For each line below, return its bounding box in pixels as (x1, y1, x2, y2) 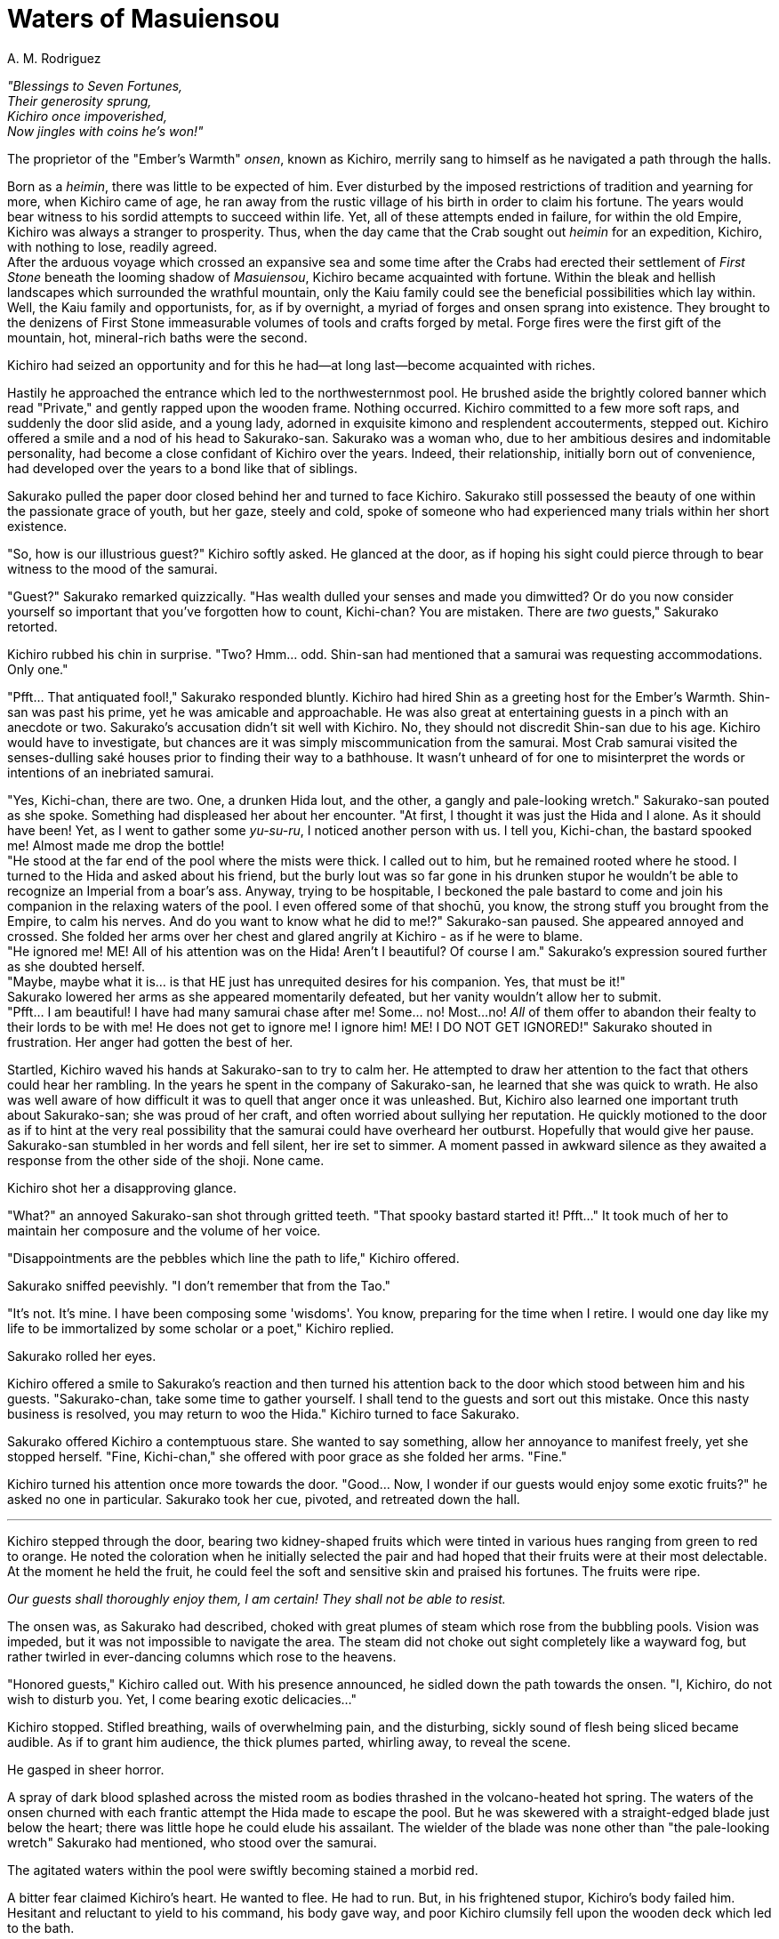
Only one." (7, 661, 68, 677)
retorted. (7, 618, 58, 634)
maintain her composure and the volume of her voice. (7, 1222, 321, 1238)
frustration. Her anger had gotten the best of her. (7, 1034, 293, 1050)
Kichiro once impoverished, (7, 108, 167, 124)
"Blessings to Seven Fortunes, (7, 77, 183, 93)
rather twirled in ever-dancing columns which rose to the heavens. (7, 1648, 397, 1664)
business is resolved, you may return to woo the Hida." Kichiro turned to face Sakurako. (7, 1405, 519, 1421)
